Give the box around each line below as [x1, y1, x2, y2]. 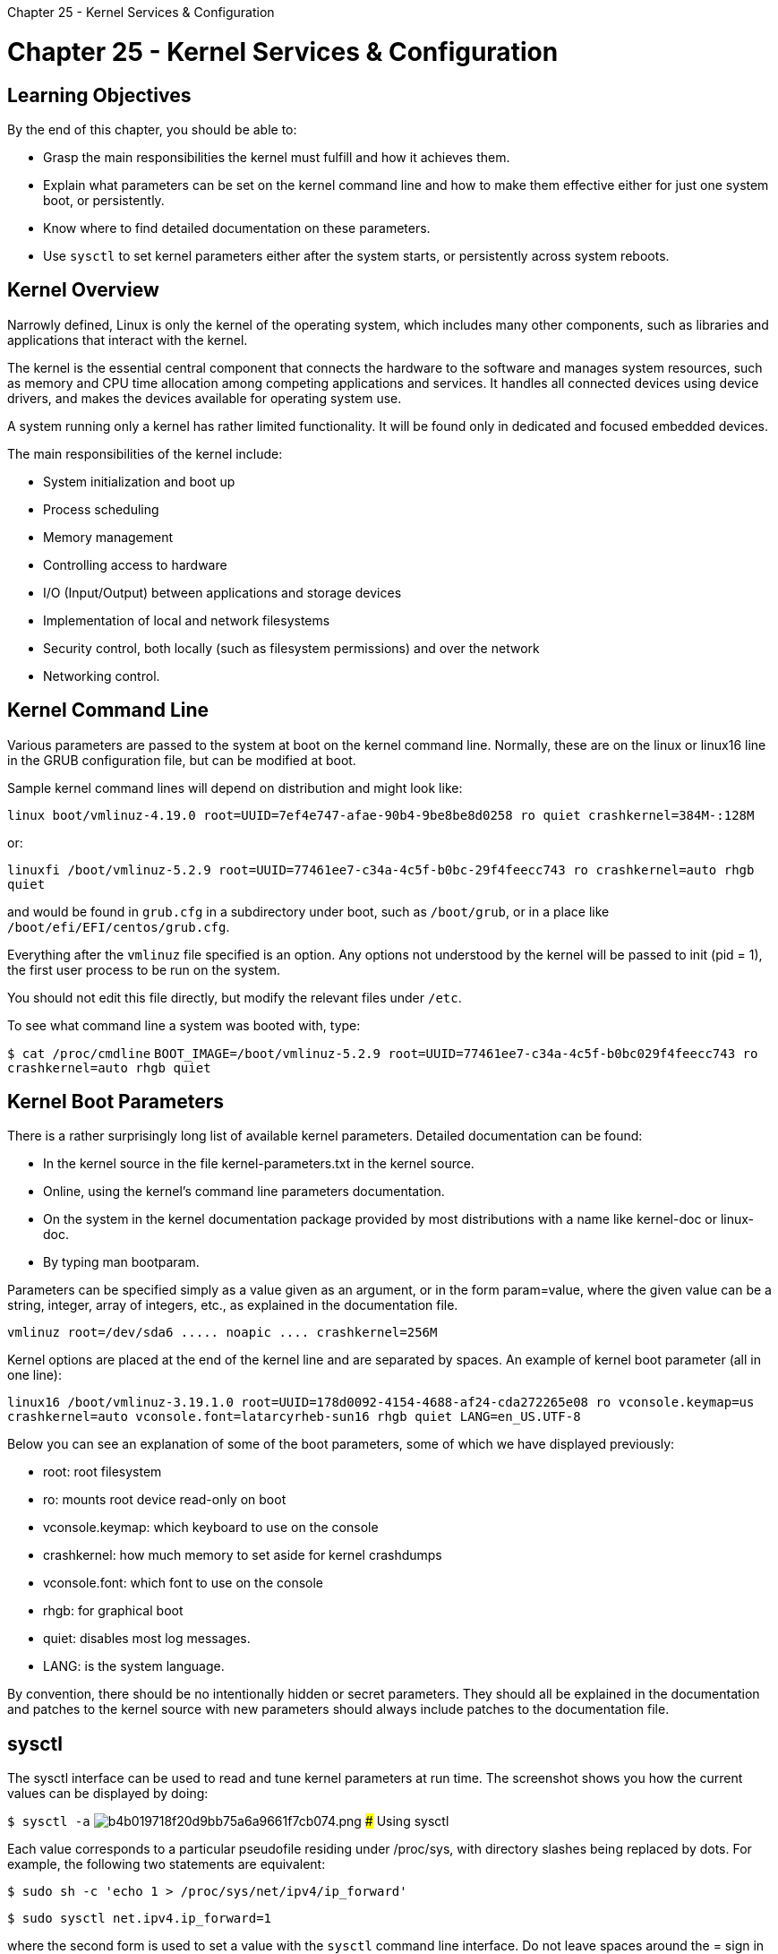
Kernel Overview [7, 279, 159, 302]
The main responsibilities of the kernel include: [7, 445, 283, 461]
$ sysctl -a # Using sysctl [7, 1813, 449, 1829]
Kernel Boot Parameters [7, 1090, 225, 1114]
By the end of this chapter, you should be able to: [7, 121, 297, 137]
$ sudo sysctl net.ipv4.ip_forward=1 [7, 1911, 272, 1926]
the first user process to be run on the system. [7, 961, 280, 977]
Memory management [43, 529, 174, 545]
